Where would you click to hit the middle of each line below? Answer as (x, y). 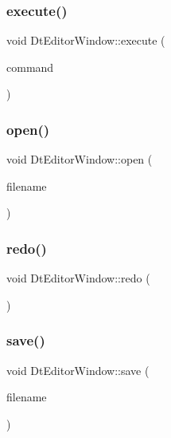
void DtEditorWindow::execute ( (86, 40)
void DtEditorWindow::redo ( (78, 278)
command (30, 67)
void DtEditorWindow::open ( (80, 159)
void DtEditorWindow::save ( (78, 370)
